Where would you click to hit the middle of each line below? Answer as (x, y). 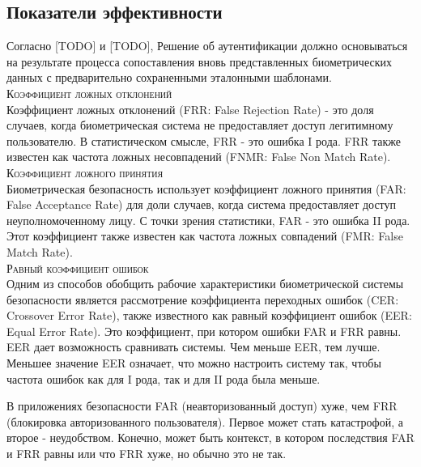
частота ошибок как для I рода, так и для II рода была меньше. (164, 378)
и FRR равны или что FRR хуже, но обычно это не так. (147, 454)
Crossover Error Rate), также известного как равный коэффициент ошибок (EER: (209, 315)
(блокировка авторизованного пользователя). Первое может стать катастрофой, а (205, 421)
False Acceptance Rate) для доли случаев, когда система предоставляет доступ (202, 204)
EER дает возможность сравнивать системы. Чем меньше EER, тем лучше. (193, 347)
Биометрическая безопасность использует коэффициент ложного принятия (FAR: (206, 188)
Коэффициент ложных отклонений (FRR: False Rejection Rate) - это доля (190, 109)
